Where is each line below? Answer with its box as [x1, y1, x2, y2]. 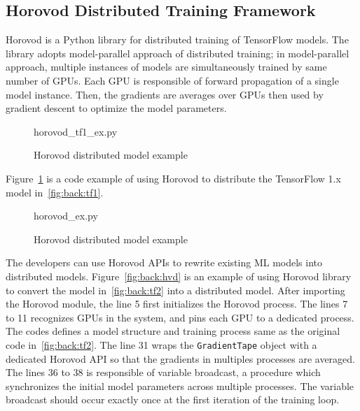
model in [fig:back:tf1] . [6, 185, 104, 199]
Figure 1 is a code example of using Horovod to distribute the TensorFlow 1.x [6, 171, 341, 185]
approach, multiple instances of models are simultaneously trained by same [6, 59, 327, 74]
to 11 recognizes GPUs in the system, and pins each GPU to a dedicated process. [6, 310, 354, 324]
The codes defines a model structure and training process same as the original [6, 324, 340, 338]
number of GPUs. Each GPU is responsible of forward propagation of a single [6, 73, 339, 87]
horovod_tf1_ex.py [34, 124, 118, 138]
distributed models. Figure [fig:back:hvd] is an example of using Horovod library [6, 268, 352, 283]
